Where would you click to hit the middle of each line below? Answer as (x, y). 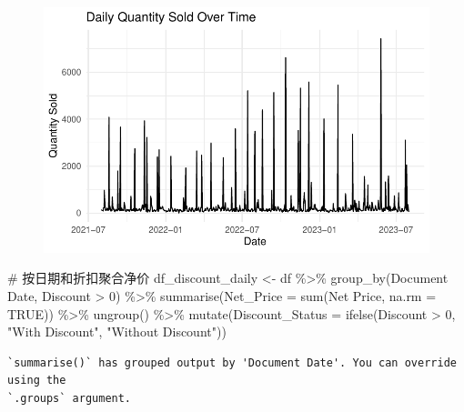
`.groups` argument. (70, 398)
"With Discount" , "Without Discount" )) (117, 332)
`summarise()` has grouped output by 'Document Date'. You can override (232, 362)
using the (37, 381)
